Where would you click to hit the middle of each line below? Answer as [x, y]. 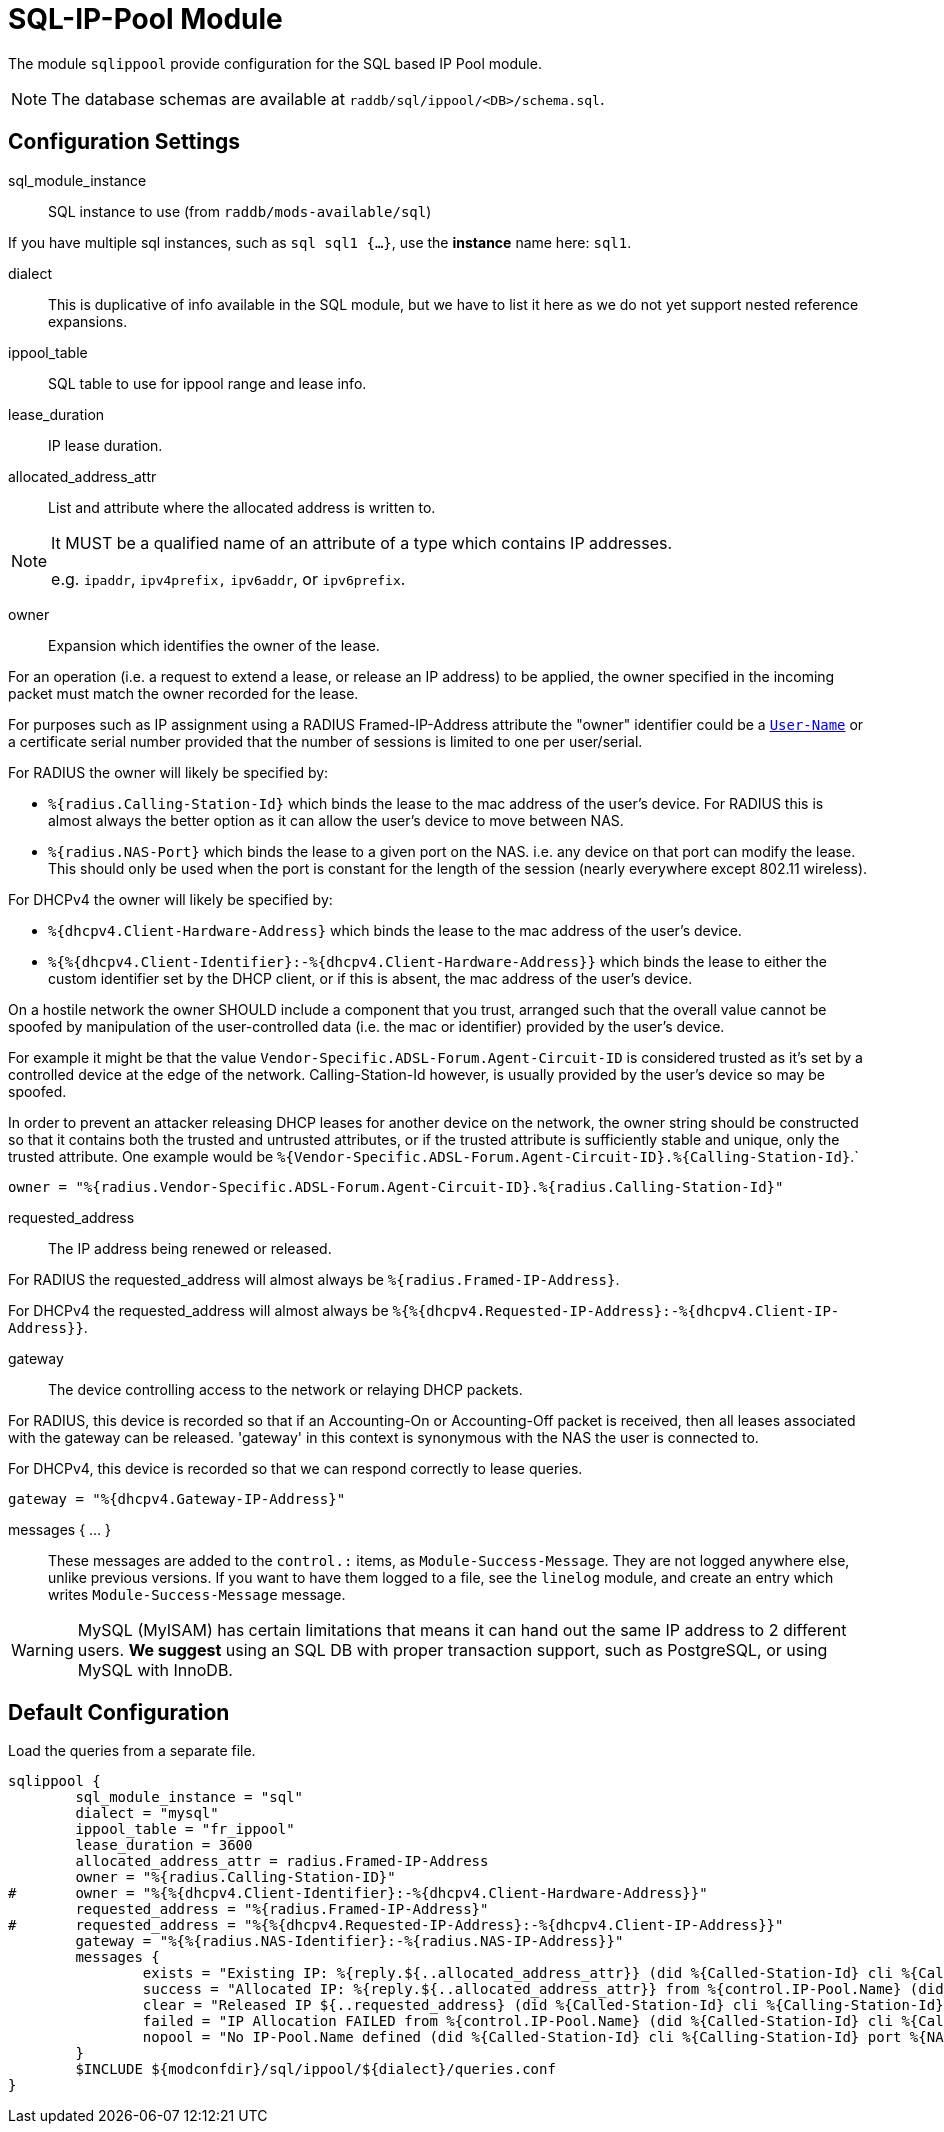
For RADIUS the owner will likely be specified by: [168, 772]
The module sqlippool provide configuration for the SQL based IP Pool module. [275, 63]
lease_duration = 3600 [164, 1845]
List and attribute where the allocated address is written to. [242, 507]
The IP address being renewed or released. [190, 1248]
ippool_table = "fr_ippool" [185, 1829]
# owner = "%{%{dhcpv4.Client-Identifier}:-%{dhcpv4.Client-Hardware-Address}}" [358, 1893]
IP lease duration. [105, 445]
